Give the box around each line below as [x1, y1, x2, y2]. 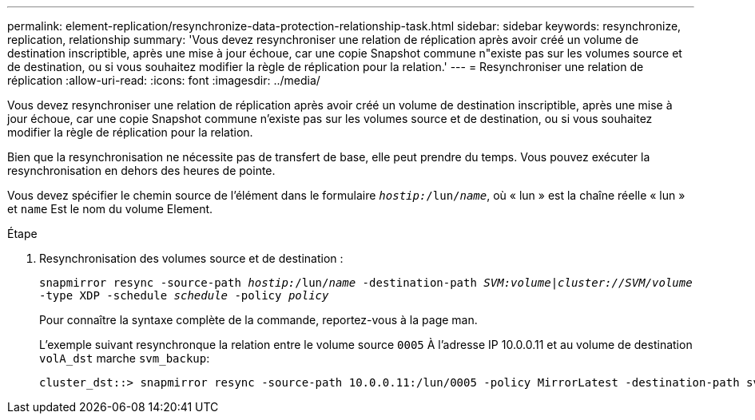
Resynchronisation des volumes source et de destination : [39, 252, 344, 265]
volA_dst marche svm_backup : [39, 351, 210, 365]
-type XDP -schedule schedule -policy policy [39, 289, 329, 302]
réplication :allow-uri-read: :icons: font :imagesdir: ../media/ [7, 73, 320, 87]
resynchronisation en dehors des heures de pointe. [7, 164, 276, 177]
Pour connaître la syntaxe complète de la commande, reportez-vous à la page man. [39, 313, 478, 327]
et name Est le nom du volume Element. [7, 202, 213, 216]
